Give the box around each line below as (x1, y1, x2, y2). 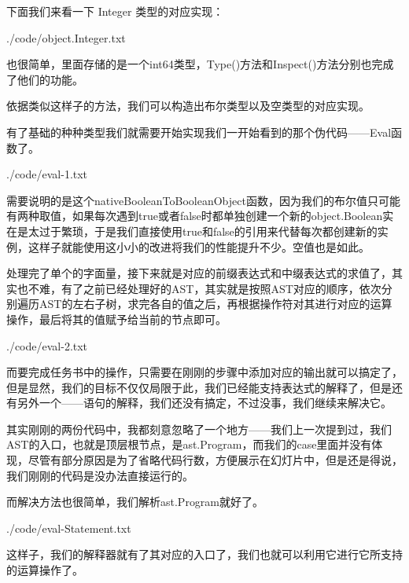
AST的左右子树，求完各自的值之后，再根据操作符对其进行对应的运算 (39, 295, 392, 312)
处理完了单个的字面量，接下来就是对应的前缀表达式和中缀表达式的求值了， (6, 265, 392, 281)
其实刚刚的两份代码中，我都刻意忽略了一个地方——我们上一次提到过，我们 (6, 420, 392, 437)
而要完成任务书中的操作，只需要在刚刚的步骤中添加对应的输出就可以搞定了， (6, 364, 403, 380)
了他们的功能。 (6, 71, 83, 87)
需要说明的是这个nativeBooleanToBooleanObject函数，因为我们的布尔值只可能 (6, 192, 400, 208)
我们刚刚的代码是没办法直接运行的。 (6, 467, 193, 483)
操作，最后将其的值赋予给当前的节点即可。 (6, 310, 227, 327)
